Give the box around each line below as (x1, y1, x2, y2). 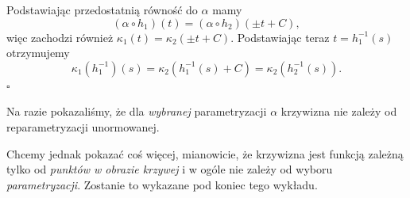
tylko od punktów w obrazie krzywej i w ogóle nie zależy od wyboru (6, 161, 333, 177)
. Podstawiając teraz (230, 29, 330, 45)
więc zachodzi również (6, 29, 114, 45)
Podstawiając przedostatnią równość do (6, 2, 198, 17)
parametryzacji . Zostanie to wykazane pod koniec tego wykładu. (6, 176, 318, 192)
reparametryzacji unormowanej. (6, 118, 160, 135)
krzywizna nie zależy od (280, 103, 397, 120)
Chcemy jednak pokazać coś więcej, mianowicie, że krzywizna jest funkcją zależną (6, 145, 404, 162)
